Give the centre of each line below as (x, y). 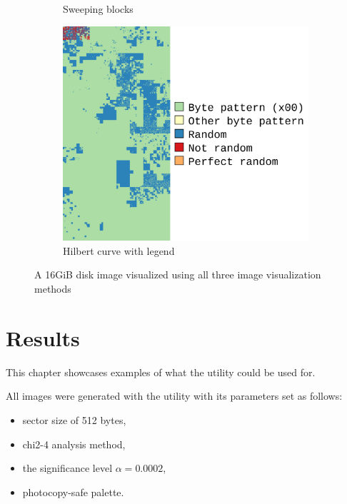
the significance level (67, 468)
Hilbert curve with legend (119, 250)
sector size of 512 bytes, (74, 419)
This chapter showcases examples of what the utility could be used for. (161, 372)
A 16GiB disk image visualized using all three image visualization (178, 274)
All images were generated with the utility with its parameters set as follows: (174, 396)
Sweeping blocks (98, 9)
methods (53, 289)
